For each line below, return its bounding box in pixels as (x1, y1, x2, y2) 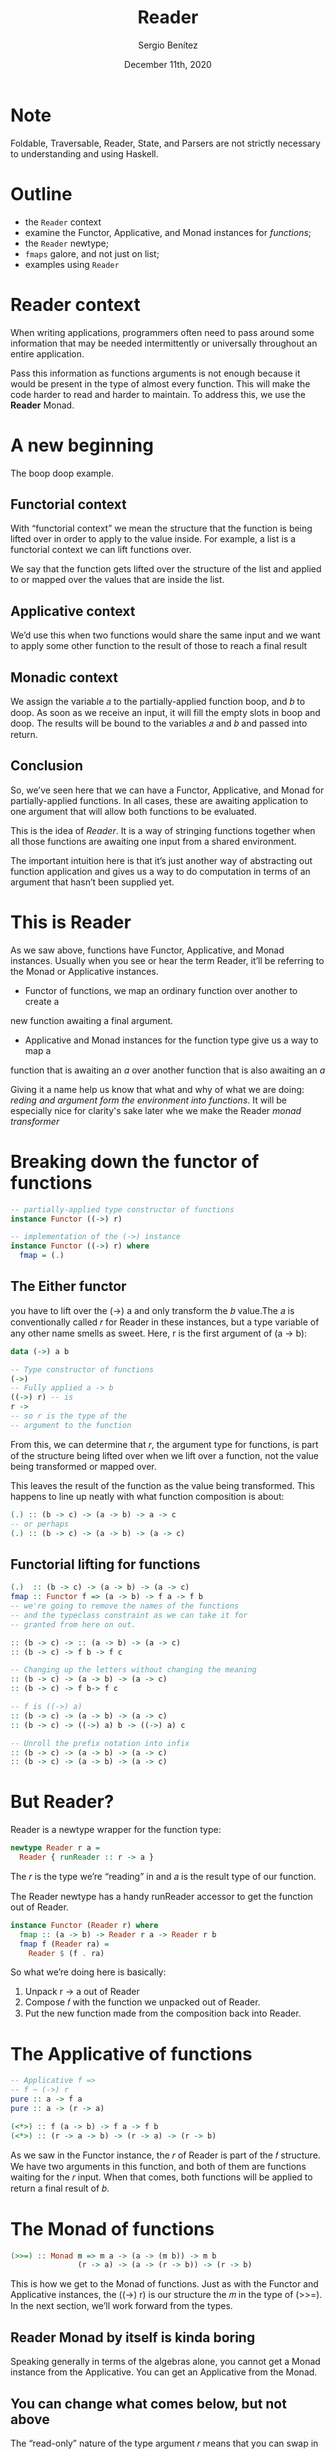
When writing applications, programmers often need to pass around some (10, 326, 315, 338)
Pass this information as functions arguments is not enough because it (10, 367, 301, 379)
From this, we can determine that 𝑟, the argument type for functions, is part (10, 1438, 319, 1450)
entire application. (10, 347, 85, 360)
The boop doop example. (10, 467, 114, 479)
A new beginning (10, 434, 154, 456)
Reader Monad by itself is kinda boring (10, 2329, 256, 2346)
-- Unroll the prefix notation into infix (10, 1738, 190, 1748)
